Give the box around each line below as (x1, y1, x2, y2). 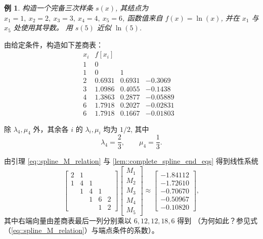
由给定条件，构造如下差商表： (4, 39, 103, 50)
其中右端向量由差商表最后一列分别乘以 (4, 215, 131, 225)
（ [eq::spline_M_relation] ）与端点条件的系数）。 (4, 225, 159, 235)
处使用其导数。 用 (13, 22, 73, 33)
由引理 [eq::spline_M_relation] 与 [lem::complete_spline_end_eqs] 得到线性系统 (4, 156, 258, 166)
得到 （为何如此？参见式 (177, 215, 257, 225)
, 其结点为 (115, 3, 149, 13)
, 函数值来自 (122, 12, 163, 23)
